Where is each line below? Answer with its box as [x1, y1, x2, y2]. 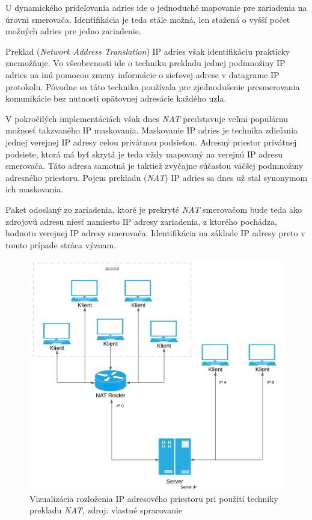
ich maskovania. [5, 183, 64, 195]
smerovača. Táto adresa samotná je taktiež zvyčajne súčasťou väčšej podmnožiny [5, 159, 304, 172]
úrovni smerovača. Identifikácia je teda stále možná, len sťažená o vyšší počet [5, 13, 290, 25]
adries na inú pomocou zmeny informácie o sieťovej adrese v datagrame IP [5, 68, 280, 81]
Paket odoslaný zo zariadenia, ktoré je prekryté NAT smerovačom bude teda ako [5, 203, 302, 215]
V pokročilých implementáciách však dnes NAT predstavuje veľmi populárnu [5, 112, 288, 124]
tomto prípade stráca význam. [5, 238, 117, 251]
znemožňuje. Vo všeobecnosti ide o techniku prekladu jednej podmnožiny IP [5, 57, 286, 69]
